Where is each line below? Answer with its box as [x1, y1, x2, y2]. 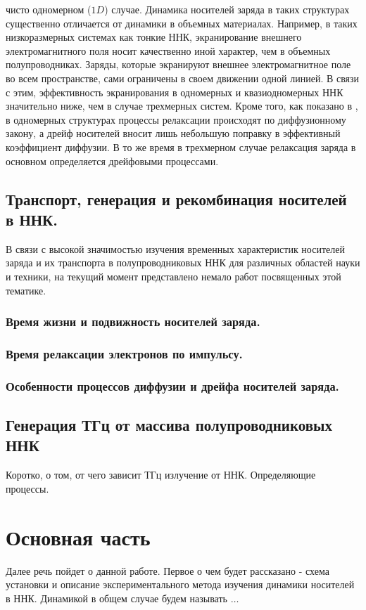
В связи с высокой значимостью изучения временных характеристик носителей [6, 241, 345, 256]
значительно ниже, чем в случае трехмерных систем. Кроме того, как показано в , [6, 98, 358, 113]
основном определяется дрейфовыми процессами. [6, 153, 219, 168]
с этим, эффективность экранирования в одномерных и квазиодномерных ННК [6, 84, 343, 99]
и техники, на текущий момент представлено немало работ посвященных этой [6, 268, 341, 283]
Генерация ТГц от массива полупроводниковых [6, 414, 332, 436]
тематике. [6, 283, 46, 297]
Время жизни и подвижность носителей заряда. [6, 313, 260, 330]
